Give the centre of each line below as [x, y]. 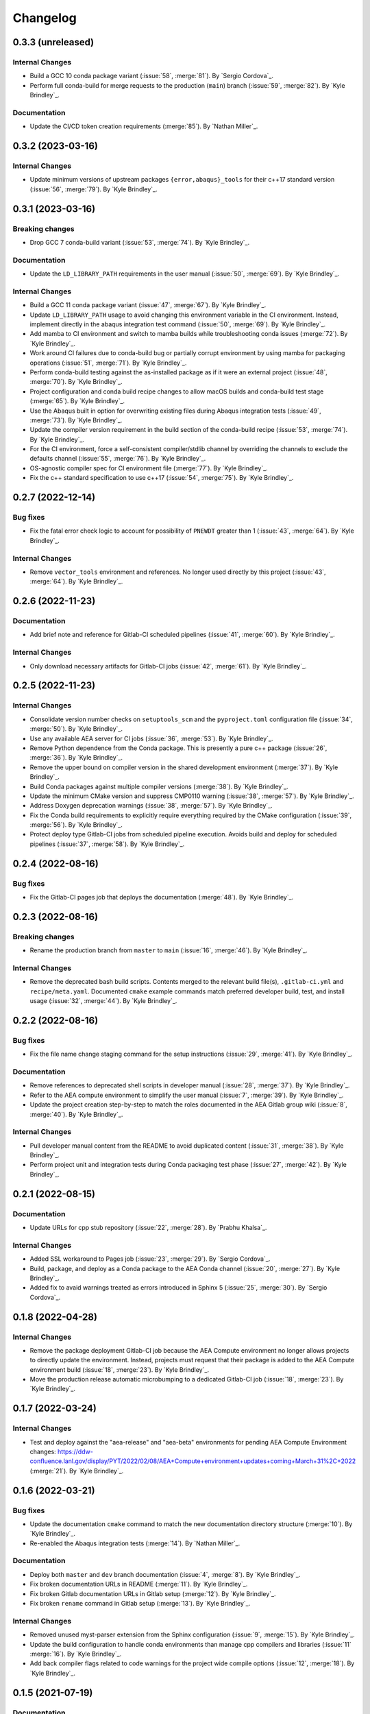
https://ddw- [75, 1451]
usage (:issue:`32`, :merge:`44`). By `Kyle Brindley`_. [103, 1001]
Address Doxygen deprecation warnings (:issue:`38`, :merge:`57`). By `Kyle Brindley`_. [151, 806]
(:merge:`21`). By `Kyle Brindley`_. [77, 1471]
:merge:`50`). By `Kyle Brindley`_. [76, 729]
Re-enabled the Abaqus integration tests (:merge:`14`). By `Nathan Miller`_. [135, 1543]
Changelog [45, 18]
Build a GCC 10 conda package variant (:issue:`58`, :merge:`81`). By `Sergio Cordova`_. [152, 76]
